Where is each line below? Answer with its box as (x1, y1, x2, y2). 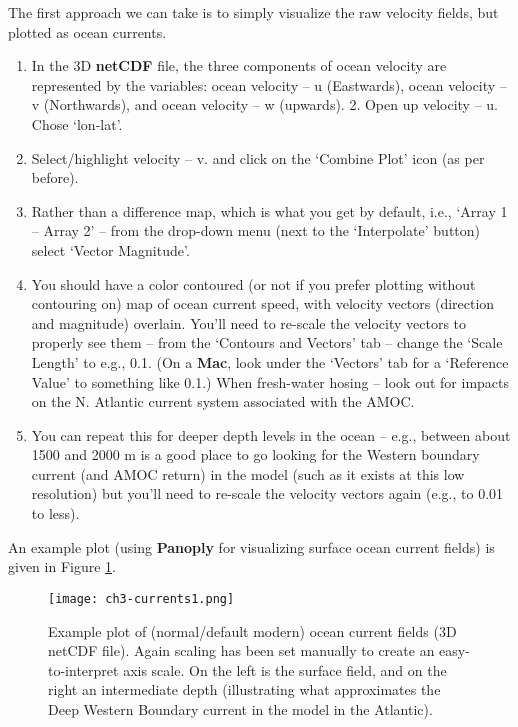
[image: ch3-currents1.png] (48, 591, 235, 606)
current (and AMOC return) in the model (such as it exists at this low (31, 463, 465, 484)
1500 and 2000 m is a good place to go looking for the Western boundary (31, 444, 480, 465)
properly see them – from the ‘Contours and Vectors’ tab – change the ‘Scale (31, 332, 503, 353)
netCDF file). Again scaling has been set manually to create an (48, 640, 435, 661)
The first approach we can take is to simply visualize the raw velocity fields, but (8, 2, 499, 22)
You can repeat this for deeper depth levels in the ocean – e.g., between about (31, 424, 511, 445)
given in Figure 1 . (8, 556, 116, 577)
